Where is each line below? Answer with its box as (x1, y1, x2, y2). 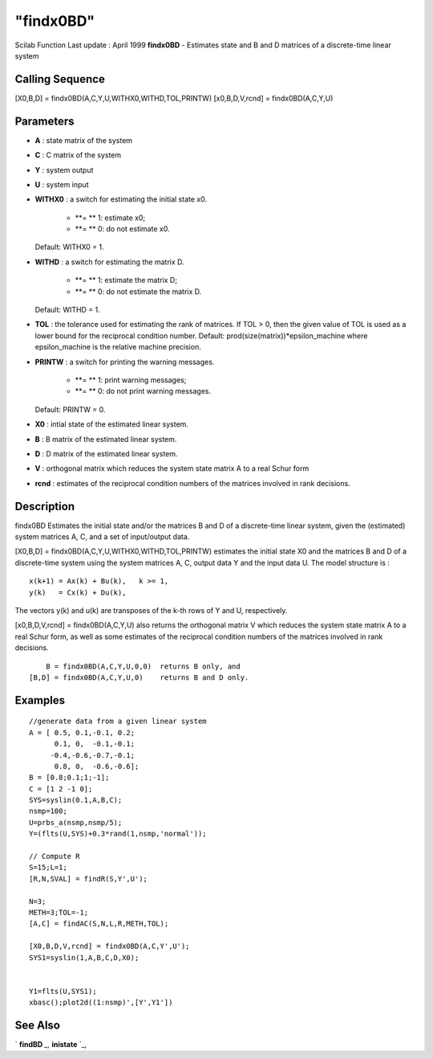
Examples (14, 693, 66, 707)
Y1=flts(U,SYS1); (29, 987, 97, 996)
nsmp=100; (29, 807, 67, 816)
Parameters (14, 114, 75, 128)
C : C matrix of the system (34, 150, 122, 160)
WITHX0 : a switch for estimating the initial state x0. (34, 194, 208, 204)
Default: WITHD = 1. (34, 305, 100, 315)
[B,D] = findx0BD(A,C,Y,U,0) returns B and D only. (29, 673, 249, 682)
